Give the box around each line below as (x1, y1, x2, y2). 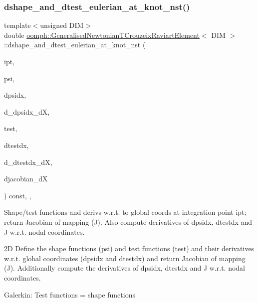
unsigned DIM (40, 20, 84, 30)
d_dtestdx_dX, (4, 156, 52, 167)
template (4, 20, 31, 30)
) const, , (4, 190, 31, 200)
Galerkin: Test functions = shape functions (4, 289, 135, 300)
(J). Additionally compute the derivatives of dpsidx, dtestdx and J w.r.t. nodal (4, 263, 245, 273)
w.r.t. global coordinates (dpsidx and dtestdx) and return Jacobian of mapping (4, 253, 246, 263)
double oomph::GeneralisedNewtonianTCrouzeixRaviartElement (4, 29, 200, 40)
